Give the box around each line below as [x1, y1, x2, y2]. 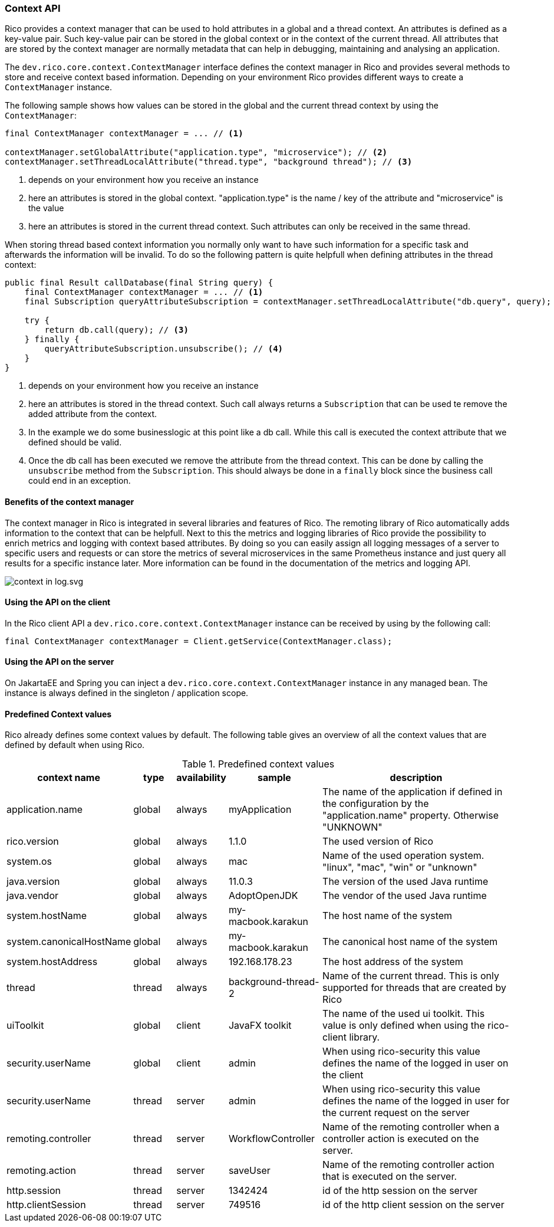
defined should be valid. [28, 437, 122, 448]
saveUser [228, 1164, 271, 1177]
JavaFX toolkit [228, 1019, 292, 1032]
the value [28, 203, 64, 214]
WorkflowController [228, 1133, 315, 1145]
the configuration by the [322, 798, 429, 810]
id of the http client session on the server [322, 1199, 504, 1211]
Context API [5, 2, 61, 14]
